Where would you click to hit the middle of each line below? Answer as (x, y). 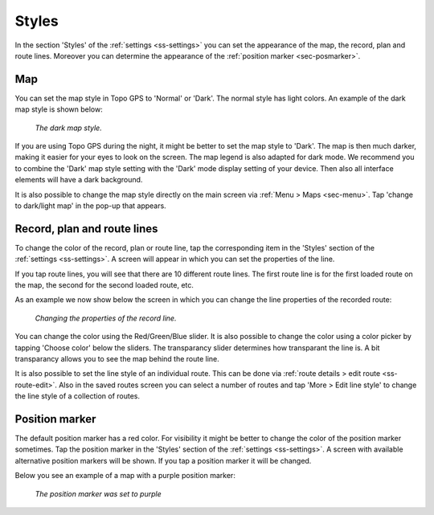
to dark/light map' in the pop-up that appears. (90, 206)
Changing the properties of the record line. (106, 318)
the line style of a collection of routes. (78, 396)
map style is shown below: (59, 109)
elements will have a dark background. (79, 180)
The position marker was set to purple (98, 493)
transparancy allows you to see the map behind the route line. (117, 359)
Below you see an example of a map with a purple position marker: (125, 476)
